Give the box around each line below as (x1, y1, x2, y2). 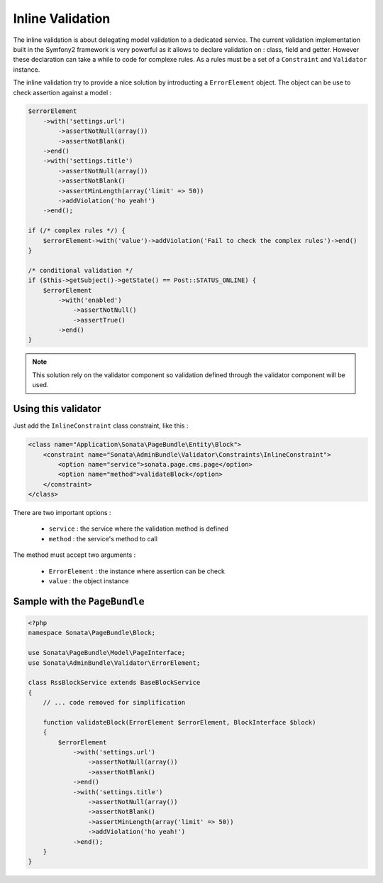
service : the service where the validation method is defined (48, 524, 228, 533)
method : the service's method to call (48, 534, 157, 543)
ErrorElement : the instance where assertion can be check (48, 567, 225, 575)
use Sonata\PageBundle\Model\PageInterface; (28, 649, 186, 657)
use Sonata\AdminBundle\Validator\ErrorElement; (28, 659, 201, 667)
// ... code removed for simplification (43, 698, 186, 707)
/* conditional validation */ (28, 266, 133, 274)
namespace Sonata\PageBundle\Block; (28, 629, 156, 637)
